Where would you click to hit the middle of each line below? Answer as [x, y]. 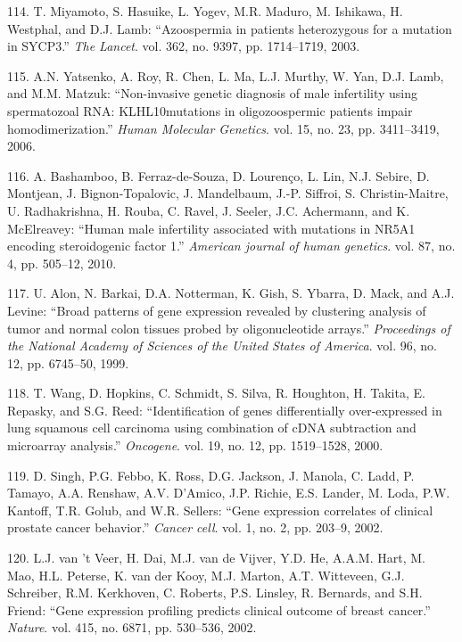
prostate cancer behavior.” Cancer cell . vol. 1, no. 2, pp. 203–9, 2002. [195, 527]
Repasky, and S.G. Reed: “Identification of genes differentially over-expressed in [225, 410]
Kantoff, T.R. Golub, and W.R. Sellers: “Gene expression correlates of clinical [220, 510]
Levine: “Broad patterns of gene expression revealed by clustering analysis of [217, 310]
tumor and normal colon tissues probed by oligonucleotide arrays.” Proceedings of [229, 328]
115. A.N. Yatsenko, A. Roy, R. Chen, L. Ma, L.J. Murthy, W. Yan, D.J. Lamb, [226, 75]
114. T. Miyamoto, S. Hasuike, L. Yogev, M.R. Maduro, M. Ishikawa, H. [205, 11]
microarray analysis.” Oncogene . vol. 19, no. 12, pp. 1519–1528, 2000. [195, 445]
